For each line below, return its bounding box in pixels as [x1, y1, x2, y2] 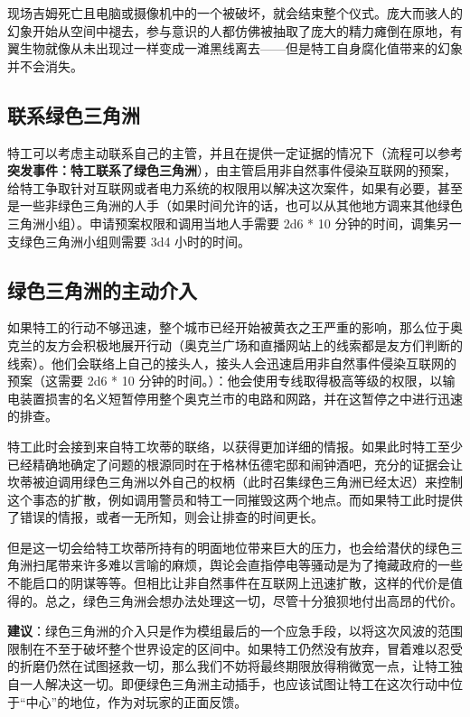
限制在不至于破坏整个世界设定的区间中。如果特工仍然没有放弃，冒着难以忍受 [7, 638, 463, 657]
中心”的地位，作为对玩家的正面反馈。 [25, 692, 248, 711]
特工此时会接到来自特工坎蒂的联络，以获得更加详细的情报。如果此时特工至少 [7, 436, 463, 455]
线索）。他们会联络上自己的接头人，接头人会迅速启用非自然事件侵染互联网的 [7, 353, 456, 372]
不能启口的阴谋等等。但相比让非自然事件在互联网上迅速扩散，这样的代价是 [7, 573, 450, 592]
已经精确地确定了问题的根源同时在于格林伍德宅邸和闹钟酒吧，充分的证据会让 [7, 454, 463, 473]
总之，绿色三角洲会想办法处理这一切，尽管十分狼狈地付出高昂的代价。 [44, 591, 463, 610]
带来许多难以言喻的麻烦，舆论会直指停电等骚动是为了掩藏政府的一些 [57, 555, 463, 574]
